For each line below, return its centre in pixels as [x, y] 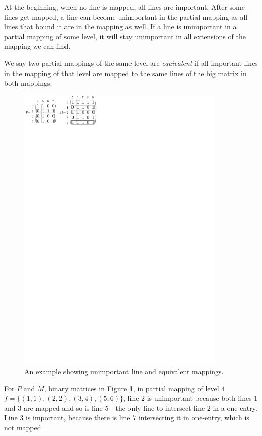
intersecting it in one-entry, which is [194, 418]
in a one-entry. [235, 408]
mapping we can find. [37, 46]
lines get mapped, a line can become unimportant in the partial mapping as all [126, 16]
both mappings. [28, 83]
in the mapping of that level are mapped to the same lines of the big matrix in [125, 73]
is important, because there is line [78, 418]
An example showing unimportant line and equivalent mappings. [124, 371]
